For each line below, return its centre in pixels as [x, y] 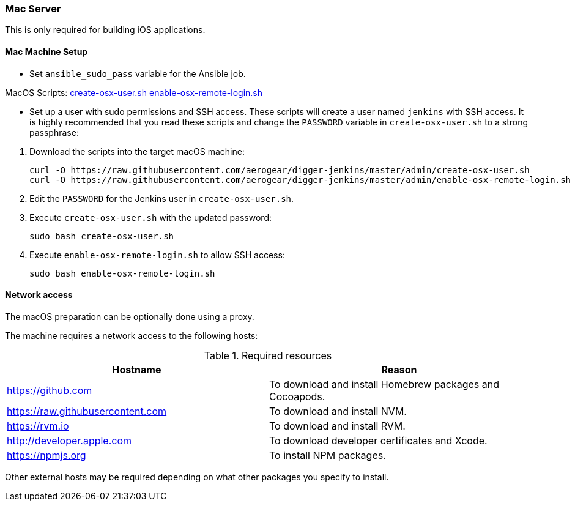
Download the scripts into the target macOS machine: [137, 151]
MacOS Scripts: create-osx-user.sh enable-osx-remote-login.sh [134, 92]
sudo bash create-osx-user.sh [102, 236]
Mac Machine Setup [46, 51]
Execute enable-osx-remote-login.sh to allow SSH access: [157, 255]
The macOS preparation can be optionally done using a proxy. [130, 316]
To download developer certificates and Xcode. [378, 440]
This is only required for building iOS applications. [105, 30]
